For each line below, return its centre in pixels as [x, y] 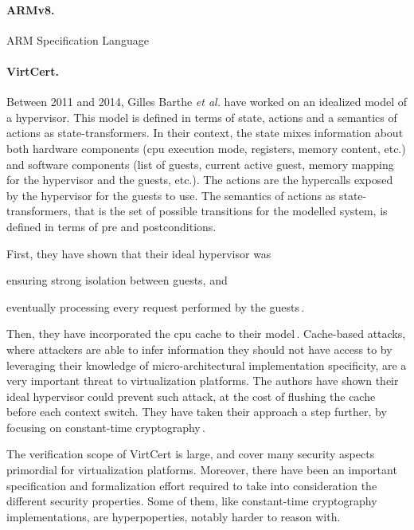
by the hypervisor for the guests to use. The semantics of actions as [171, 195]
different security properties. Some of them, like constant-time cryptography [192, 501]
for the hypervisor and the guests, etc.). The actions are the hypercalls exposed [200, 180]
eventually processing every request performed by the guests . [156, 306]
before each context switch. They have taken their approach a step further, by [197, 412]
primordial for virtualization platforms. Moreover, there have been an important [202, 470]
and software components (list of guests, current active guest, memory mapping [200, 164]
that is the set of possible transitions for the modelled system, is [231, 211]
